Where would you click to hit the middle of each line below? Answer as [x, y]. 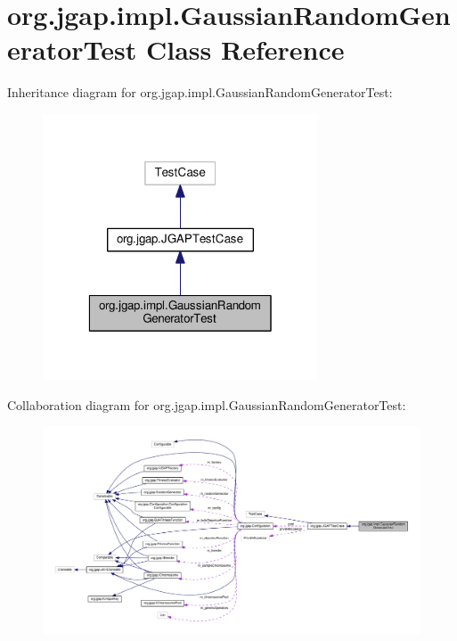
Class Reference [245, 49]
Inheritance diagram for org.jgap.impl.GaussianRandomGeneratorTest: [200, 92]
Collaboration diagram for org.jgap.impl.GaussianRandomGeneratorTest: [207, 404]
